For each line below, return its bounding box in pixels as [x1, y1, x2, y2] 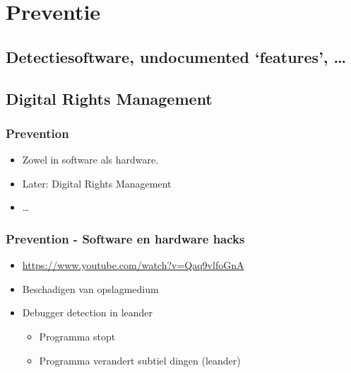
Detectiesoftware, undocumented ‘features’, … [6, 45, 347, 67]
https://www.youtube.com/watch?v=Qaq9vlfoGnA [22, 258, 244, 272]
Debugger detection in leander [22, 305, 153, 320]
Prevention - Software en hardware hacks [6, 229, 245, 247]
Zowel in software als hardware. [22, 152, 159, 167]
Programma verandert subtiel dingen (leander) [39, 352, 241, 367]
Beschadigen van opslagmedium [22, 281, 159, 296]
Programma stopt [39, 328, 116, 343]
